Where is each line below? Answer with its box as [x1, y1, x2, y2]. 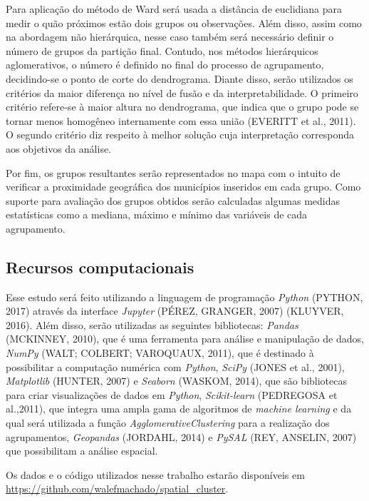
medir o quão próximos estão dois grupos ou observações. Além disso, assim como [6, 15, 362, 30]
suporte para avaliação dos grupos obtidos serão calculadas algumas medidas [6, 193, 340, 208]
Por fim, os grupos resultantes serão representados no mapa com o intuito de [6, 165, 341, 180]
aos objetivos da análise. [6, 141, 112, 156]
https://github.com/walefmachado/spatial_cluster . [6, 481, 229, 496]
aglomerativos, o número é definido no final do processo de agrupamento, [6, 57, 324, 72]
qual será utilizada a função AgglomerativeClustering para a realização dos [6, 415, 330, 430]
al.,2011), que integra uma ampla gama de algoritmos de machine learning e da [6, 401, 352, 416]
